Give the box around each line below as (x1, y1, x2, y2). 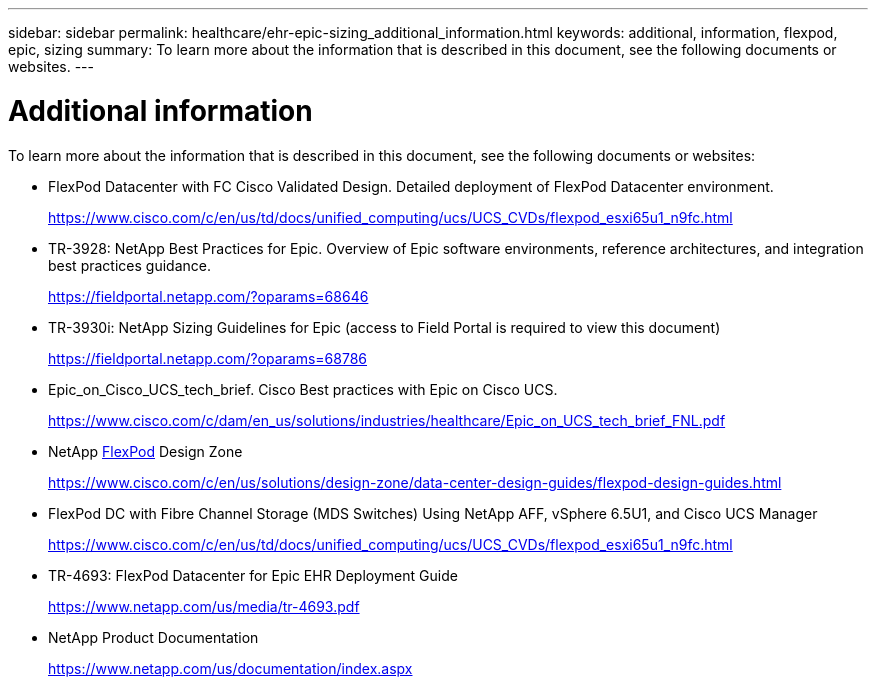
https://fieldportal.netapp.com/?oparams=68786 (48, 349, 368, 367)
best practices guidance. (48, 256, 211, 274)
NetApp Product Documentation (48, 628, 259, 646)
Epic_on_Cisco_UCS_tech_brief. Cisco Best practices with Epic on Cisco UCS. (48, 380, 558, 398)
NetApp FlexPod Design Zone (48, 442, 243, 460)
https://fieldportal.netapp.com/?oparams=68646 (48, 287, 369, 305)
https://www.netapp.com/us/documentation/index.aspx (48, 659, 413, 677)
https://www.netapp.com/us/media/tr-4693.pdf (48, 597, 360, 615)
